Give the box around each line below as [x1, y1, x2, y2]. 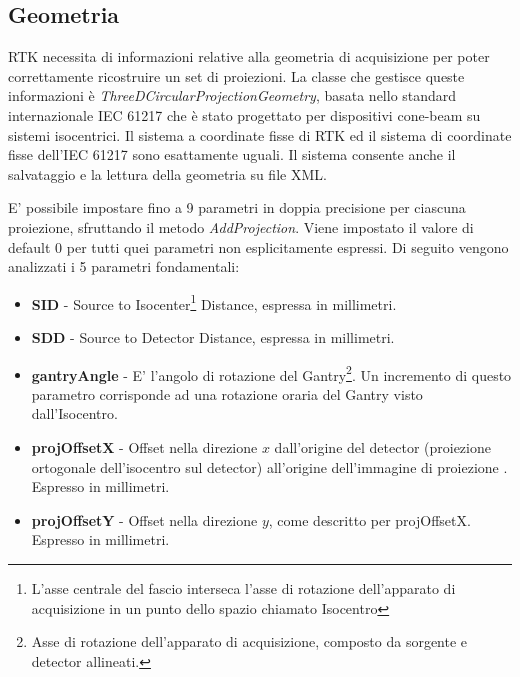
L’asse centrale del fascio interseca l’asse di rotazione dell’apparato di [31, 577, 456, 598]
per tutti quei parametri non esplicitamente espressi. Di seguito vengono [66, 236, 509, 257]
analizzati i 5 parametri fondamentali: [8, 256, 240, 277]
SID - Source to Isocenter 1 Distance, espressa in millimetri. [31, 290, 397, 314]
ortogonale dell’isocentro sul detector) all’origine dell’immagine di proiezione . [31, 456, 508, 477]
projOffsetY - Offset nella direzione [31, 509, 258, 530]
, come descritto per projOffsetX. [268, 509, 471, 530]
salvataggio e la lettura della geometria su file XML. [8, 163, 327, 184]
